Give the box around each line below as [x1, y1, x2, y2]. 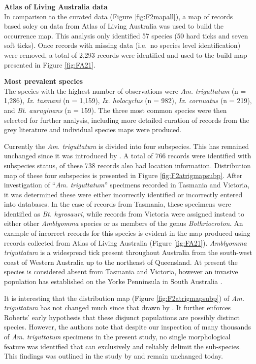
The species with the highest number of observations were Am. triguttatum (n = [4, 85, 246, 96]
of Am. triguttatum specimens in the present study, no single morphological [4, 331, 231, 341]
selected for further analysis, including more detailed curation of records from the [4, 114, 250, 125]
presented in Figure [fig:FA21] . [4, 59, 96, 70]
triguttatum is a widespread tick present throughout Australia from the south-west [4, 247, 252, 257]
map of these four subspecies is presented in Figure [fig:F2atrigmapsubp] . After [4, 170, 243, 180]
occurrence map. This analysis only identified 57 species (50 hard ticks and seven [4, 30, 248, 40]
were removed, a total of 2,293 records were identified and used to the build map [4, 49, 247, 60]
